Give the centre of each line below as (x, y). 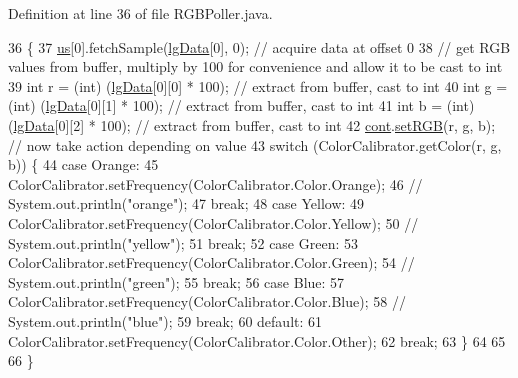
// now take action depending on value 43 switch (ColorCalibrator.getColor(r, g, (255, 144)
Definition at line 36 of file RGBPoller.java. (140, 13)
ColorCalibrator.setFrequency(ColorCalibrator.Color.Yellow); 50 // (213, 222)
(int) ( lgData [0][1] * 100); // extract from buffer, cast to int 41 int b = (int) (241, 105)
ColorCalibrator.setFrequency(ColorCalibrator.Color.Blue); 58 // (207, 301)
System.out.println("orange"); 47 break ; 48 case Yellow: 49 (186, 203)
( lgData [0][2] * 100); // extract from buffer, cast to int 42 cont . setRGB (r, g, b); (252, 124)
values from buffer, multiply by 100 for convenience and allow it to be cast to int (255, 66)
